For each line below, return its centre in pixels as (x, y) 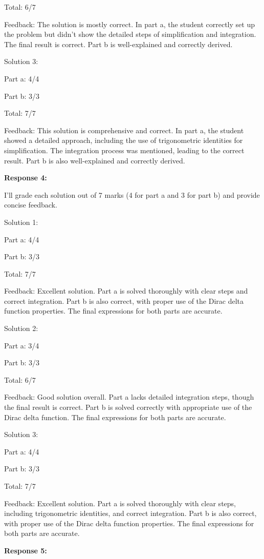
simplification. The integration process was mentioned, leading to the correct (124, 150)
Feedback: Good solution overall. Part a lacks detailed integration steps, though (129, 397)
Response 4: (26, 178)
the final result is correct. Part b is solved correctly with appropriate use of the (128, 407)
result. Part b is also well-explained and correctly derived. (95, 160)
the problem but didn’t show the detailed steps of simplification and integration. (130, 34)
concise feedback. (31, 205)
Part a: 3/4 (22, 345)
